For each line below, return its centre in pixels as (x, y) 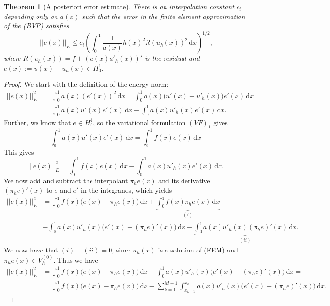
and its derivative (184, 180)
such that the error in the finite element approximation (164, 16)
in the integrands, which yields (127, 190)
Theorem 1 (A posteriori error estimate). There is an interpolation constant (119, 6)
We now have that (31, 250)
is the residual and (172, 58)
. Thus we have (76, 260)
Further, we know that (37, 122)
